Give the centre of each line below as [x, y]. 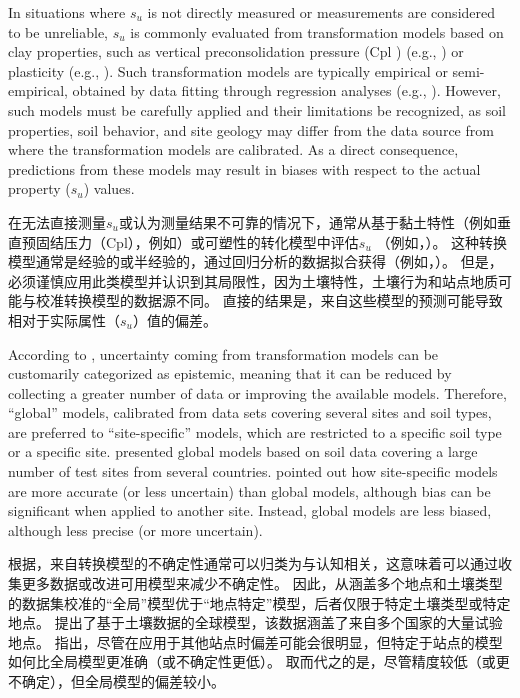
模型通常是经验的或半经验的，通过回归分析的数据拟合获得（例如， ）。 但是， [255, 261]
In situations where [67, 12]
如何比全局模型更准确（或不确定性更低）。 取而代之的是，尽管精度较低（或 [252, 661]
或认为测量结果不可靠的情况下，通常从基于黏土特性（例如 [307, 221]
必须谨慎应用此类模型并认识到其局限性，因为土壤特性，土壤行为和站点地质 [253, 280]
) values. [109, 188]
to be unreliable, [58, 31]
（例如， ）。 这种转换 [442, 241]
